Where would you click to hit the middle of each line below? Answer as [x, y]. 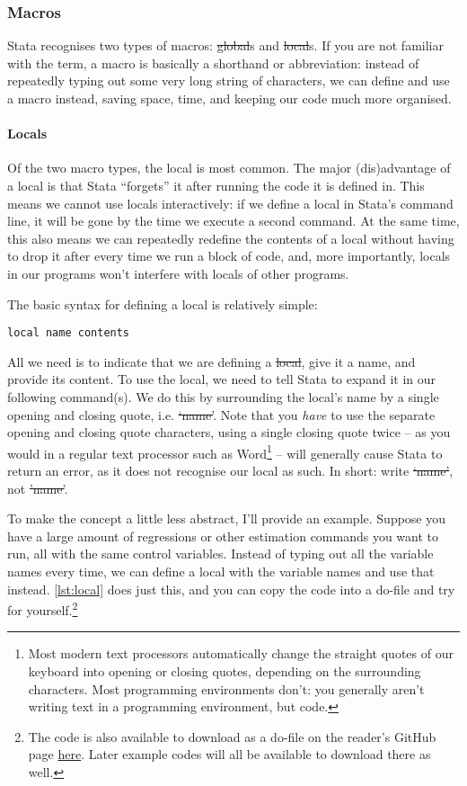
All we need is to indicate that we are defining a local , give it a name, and [211, 361]
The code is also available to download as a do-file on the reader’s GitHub [232, 736]
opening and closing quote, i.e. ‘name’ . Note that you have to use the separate [221, 414]
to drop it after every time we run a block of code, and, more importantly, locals [229, 256]
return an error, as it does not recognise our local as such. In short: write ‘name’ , [230, 471]
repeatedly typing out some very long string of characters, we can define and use [229, 80]
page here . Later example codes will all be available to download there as [229, 754]
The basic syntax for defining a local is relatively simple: [163, 304]
